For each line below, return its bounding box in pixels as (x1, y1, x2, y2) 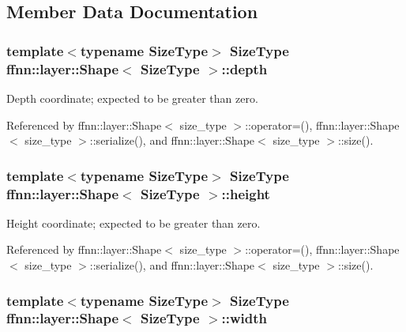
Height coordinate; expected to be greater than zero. (6, 214, 261, 231)
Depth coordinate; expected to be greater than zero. (6, 89, 258, 106)
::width (221, 308, 268, 328)
